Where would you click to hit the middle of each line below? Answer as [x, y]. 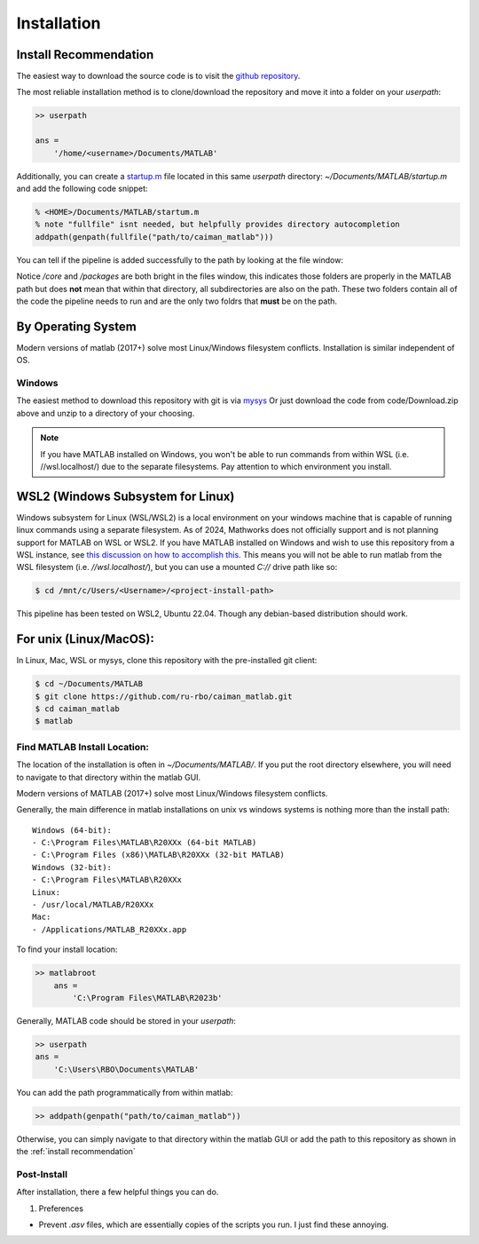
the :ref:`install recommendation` [76, 1152]
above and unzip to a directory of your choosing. [106, 413]
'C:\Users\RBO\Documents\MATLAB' [126, 1069]
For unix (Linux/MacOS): [86, 639]
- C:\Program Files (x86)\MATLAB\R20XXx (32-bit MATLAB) [159, 855]
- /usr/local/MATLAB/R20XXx [93, 905]
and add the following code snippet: [82, 188]
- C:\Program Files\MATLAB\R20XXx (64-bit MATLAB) [145, 843]
